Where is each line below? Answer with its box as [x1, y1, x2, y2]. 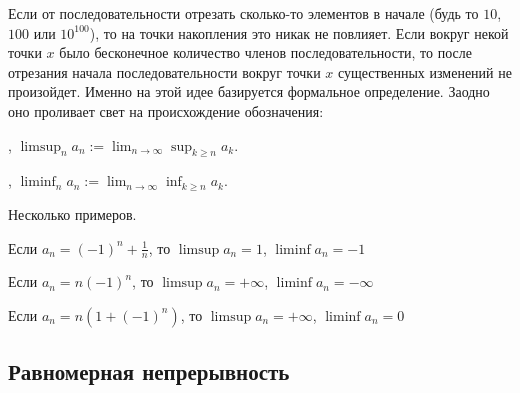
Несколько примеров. [8, 203, 137, 224]
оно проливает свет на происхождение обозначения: [8, 100, 324, 121]
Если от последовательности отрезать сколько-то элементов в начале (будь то [8, 3, 479, 23]
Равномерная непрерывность [8, 356, 290, 387]
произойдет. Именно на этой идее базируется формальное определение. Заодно [8, 81, 490, 102]
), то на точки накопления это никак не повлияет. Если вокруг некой [89, 22, 509, 43]
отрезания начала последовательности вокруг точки [8, 61, 321, 82]
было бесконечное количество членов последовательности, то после [59, 42, 472, 63]
